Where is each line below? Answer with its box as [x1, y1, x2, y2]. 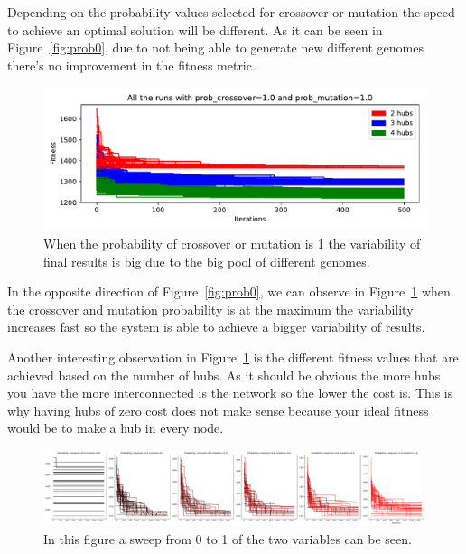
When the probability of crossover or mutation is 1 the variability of [43, 233, 421, 252]
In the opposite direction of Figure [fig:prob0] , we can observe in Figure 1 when [7, 282, 451, 301]
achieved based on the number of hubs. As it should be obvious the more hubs [7, 365, 441, 384]
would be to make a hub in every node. [7, 418, 224, 437]
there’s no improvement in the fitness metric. [7, 55, 256, 74]
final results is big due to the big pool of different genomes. [43, 251, 370, 270]
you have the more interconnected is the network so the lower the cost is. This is [7, 383, 453, 402]
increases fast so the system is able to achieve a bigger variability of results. [7, 317, 425, 336]
